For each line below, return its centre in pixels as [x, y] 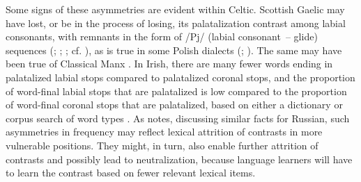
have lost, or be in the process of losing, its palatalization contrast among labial [176, 23]
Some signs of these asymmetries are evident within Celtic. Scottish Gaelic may [175, 9]
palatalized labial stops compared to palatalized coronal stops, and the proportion [180, 77]
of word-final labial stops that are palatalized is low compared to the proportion [176, 91]
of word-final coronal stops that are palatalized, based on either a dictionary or [174, 105]
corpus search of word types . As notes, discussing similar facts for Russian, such [178, 118]
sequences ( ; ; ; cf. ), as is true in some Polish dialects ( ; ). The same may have [174, 50]
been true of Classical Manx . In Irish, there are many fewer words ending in [169, 64]
